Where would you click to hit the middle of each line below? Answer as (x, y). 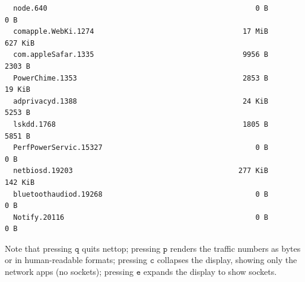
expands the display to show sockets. (210, 272)
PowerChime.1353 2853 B (141, 78)
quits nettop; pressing (121, 248)
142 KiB (20, 182)
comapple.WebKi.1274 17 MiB (141, 32)
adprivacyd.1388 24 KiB (141, 101)
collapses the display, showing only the (227, 260)
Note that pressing (39, 248)
